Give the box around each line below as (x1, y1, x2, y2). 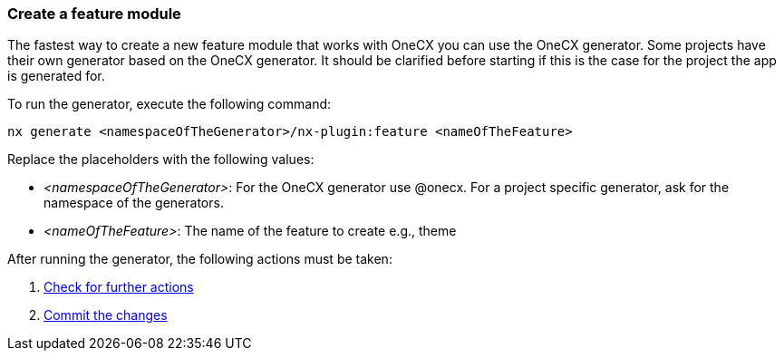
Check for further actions (44, 279, 194, 295)
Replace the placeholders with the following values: (7, 151, 315, 168)
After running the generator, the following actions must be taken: (7, 251, 392, 267)
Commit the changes (44, 307, 168, 324)
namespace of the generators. (44, 195, 224, 211)
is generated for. (7, 68, 105, 84)
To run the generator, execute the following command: (7, 96, 332, 112)
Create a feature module (7, 5, 181, 23)
